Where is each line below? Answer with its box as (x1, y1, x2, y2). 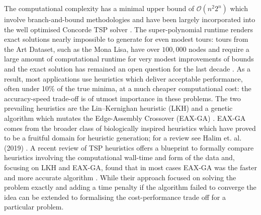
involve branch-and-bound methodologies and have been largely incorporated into (4, 14, 255, 24)
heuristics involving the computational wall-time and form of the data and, (4, 152, 235, 163)
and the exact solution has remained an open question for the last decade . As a (4, 63, 251, 74)
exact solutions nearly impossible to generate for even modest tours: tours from (4, 34, 248, 44)
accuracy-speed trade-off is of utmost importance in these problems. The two (4, 93, 241, 103)
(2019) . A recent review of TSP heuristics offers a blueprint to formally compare (4, 142, 254, 153)
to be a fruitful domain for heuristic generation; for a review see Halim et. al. (4, 132, 242, 143)
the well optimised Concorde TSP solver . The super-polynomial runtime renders (4, 24, 253, 34)
